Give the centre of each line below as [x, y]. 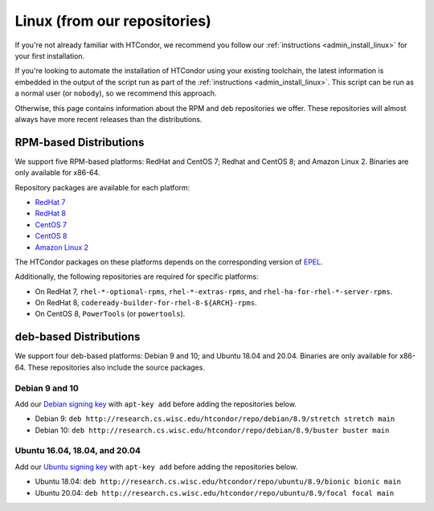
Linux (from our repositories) [113, 21]
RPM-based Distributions [80, 142]
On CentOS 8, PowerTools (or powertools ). [110, 314]
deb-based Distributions [78, 337]
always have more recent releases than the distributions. [108, 119]
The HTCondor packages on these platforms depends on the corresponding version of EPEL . [169, 262]
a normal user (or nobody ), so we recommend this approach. [116, 93]
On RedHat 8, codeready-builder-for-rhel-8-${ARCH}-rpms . [146, 303]
